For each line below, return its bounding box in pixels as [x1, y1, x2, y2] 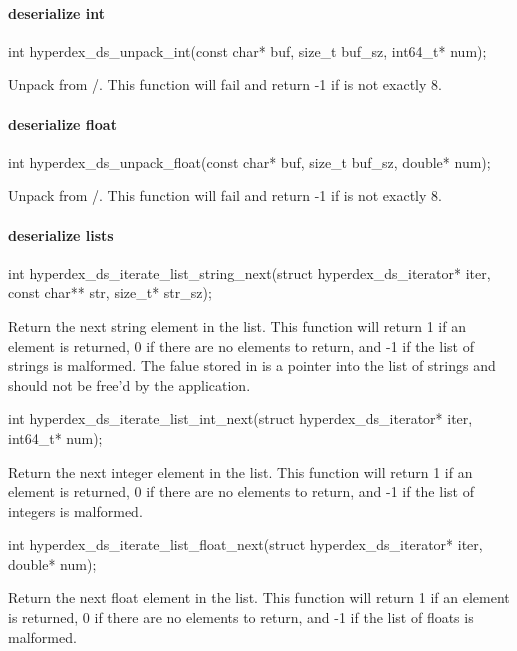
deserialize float [8, 113, 117, 134]
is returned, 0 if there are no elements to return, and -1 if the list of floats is [8, 607, 474, 628]
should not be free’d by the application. [8, 374, 251, 395]
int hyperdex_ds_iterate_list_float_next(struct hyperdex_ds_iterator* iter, [8, 534, 483, 555]
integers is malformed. [8, 500, 143, 521]
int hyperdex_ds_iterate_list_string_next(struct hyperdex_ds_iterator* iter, [8, 262, 491, 283]
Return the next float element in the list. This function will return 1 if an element [8, 587, 510, 608]
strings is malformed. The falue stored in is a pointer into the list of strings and [8, 355, 496, 376]
